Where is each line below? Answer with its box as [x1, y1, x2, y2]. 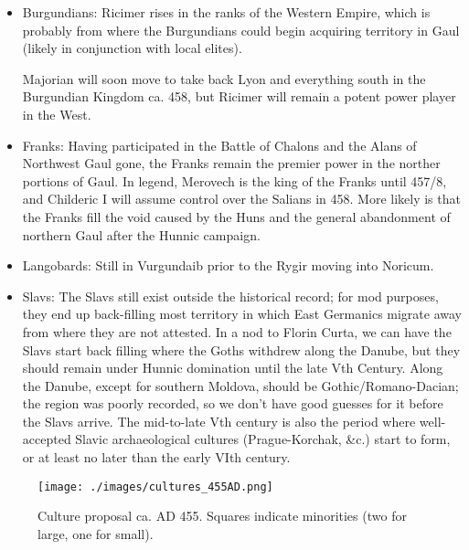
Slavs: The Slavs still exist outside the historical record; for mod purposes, [22, 286, 439, 305]
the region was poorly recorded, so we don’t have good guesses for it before [22, 394, 443, 413]
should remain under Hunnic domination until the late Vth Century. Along [22, 358, 443, 377]
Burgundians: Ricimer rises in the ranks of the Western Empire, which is [22, 3, 431, 21]
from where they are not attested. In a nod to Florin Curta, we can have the [22, 322, 452, 341]
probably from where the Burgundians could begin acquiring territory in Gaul [22, 20, 460, 39]
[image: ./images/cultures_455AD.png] [37, 480, 273, 493]
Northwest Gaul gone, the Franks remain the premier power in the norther [22, 153, 441, 173]
